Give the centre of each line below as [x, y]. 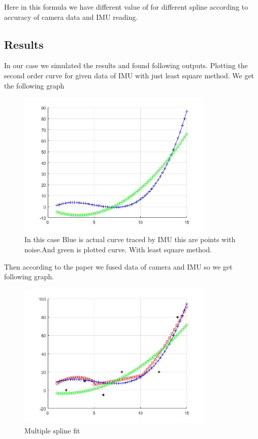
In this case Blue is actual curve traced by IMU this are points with [130, 239]
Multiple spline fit [52, 430]
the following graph [34, 85]
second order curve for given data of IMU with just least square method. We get [129, 75]
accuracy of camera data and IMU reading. [71, 17]
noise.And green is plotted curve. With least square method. [118, 249]
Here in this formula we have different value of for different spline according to [126, 7]
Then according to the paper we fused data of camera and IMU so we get [118, 266]
